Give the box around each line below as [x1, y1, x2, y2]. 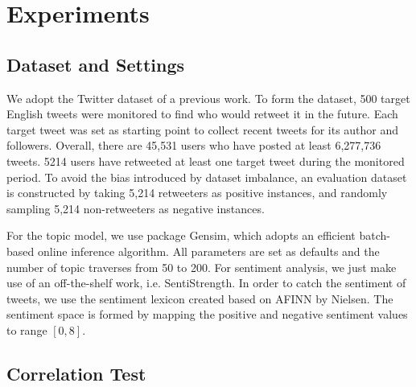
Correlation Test [6, 360, 146, 385]
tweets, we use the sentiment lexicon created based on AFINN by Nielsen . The [6, 290, 393, 307]
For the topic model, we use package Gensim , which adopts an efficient [6, 227, 356, 244]
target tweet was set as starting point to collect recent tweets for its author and [6, 121, 399, 138]
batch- [359, 227, 390, 244]
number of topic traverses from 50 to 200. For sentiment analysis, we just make [6, 258, 397, 275]
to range [6, 321, 47, 338]
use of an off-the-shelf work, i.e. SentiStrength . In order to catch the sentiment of [6, 274, 406, 291]
